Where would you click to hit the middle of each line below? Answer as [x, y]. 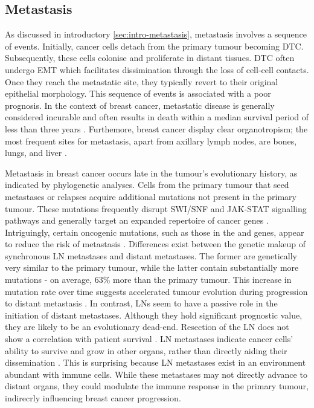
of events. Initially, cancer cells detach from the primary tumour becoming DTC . [154, 46]
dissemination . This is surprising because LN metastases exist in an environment [155, 362]
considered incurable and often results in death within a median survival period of [157, 117]
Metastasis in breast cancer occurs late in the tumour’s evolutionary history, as [151, 173]
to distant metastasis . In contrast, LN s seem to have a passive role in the [141, 303]
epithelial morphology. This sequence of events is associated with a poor [138, 93]
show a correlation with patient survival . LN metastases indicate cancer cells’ [149, 339]
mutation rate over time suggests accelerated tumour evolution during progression [156, 291]
